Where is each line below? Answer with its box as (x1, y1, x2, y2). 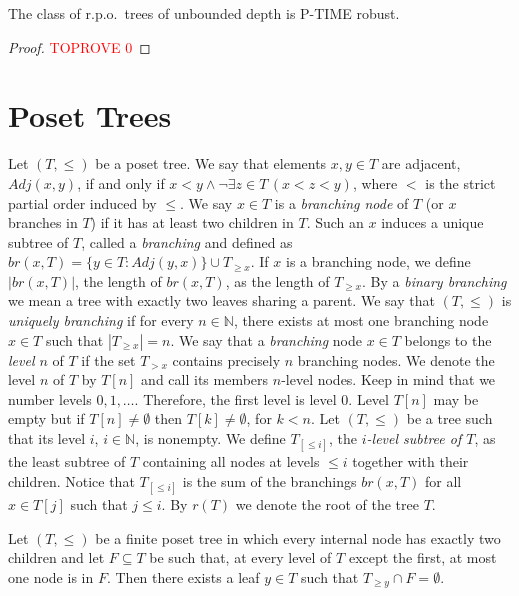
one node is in (8, 566, 94, 587)
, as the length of (225, 270, 330, 291)
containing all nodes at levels (142, 451, 320, 472)
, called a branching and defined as (81, 231, 293, 252)
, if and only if (77, 172, 165, 193)
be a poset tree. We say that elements (95, 153, 327, 174)
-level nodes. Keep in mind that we (281, 369, 496, 390)
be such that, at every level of (149, 547, 332, 568)
